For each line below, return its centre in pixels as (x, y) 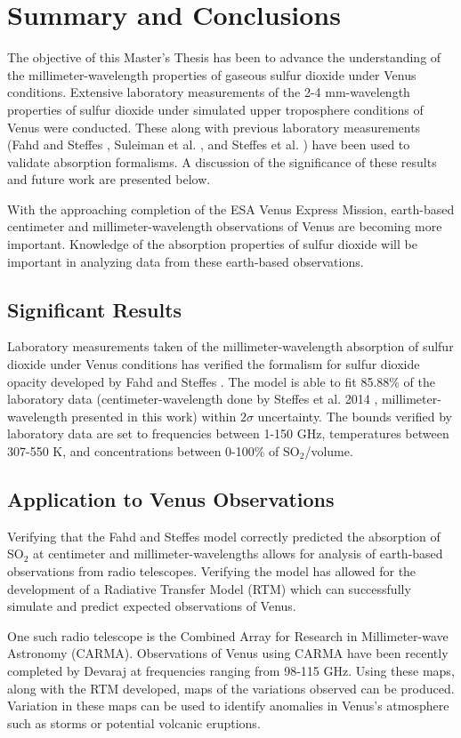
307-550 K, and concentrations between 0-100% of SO (154, 451)
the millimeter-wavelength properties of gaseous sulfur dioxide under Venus (212, 74)
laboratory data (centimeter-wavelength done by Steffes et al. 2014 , (193, 399)
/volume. (329, 451)
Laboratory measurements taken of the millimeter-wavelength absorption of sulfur (230, 346)
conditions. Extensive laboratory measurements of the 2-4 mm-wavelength (209, 92)
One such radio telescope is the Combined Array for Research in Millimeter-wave (228, 635)
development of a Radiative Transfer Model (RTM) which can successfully (209, 588)
